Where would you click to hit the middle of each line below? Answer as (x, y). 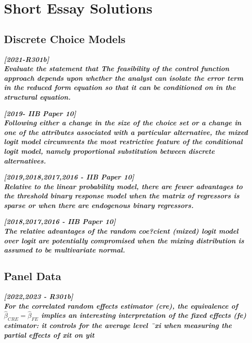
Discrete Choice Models (65, 38)
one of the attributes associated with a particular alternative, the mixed (126, 132)
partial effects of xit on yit (49, 335)
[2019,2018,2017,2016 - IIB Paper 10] (69, 177)
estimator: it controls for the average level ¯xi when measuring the (118, 325)
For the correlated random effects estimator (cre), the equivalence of (121, 306)
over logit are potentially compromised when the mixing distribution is (124, 240)
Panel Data (33, 276)
